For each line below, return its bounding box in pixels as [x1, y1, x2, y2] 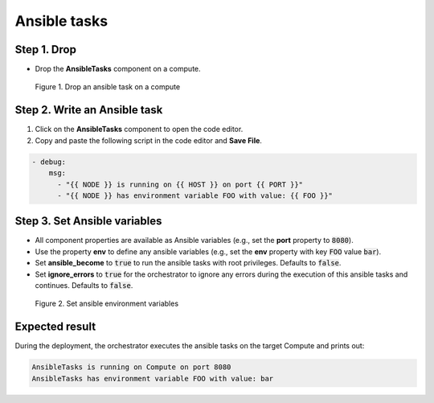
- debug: [31, 157, 67, 167]
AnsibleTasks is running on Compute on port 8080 [31, 363, 231, 372]
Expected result [14, 320, 96, 334]
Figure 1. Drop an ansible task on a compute [35, 82, 181, 92]
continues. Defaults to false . [35, 280, 133, 290]
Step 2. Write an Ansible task [14, 103, 163, 117]
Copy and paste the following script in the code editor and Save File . [35, 135, 263, 145]
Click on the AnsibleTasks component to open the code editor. [35, 125, 244, 134]
